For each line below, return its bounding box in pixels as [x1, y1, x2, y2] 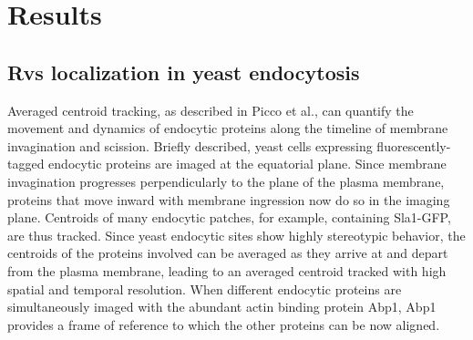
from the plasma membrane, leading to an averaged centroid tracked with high [7, 261, 447, 280]
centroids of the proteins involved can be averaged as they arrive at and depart [7, 243, 448, 263]
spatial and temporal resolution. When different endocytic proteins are [7, 279, 402, 298]
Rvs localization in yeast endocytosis [7, 57, 360, 86]
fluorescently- [376, 136, 451, 155]
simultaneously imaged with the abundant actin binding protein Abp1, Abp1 [7, 297, 437, 316]
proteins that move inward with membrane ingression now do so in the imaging [7, 190, 450, 209]
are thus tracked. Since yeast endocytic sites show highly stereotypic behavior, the [7, 225, 466, 244]
